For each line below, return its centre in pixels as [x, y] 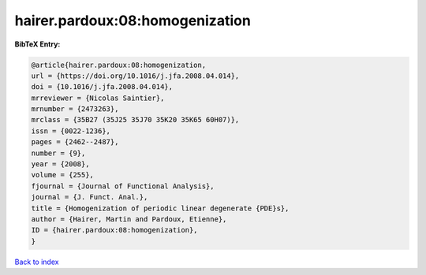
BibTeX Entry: [37, 44]
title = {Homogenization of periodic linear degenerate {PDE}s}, [160, 208]
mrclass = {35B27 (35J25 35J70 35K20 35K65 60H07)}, [135, 120]
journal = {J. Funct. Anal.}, [90, 197]
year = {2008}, [60, 164]
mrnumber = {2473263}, [75, 109]
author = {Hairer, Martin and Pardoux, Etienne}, [129, 219]
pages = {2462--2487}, [75, 142]
